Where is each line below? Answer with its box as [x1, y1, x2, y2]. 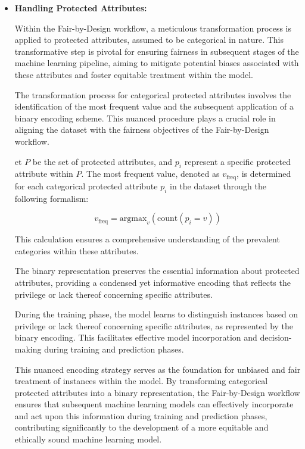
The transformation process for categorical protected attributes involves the [14, 88, 291, 101]
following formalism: [14, 192, 89, 204]
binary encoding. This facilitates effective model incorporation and [14, 331, 257, 344]
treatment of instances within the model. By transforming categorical [14, 375, 268, 387]
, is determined [236, 167, 291, 180]
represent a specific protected [184, 155, 291, 167]
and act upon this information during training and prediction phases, [14, 409, 267, 422]
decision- [260, 331, 292, 344]
